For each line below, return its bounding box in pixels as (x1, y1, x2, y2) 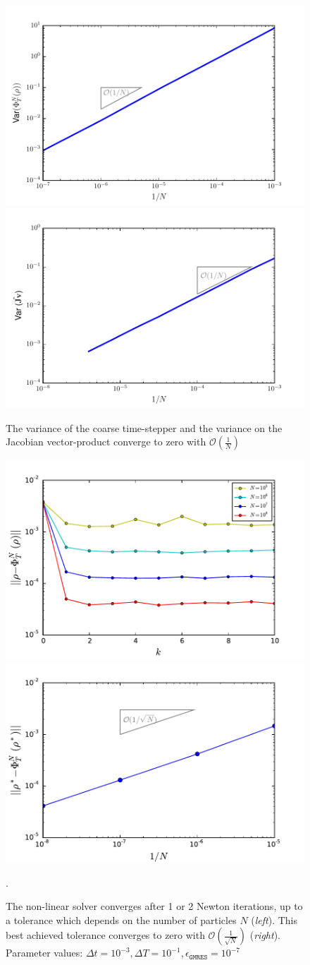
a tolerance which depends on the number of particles (6, 912, 237, 927)
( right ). (249, 928, 280, 942)
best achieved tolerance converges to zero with (6, 928, 205, 942)
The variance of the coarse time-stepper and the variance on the (6, 420, 283, 435)
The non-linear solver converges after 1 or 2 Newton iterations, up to (6, 899, 303, 913)
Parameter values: (6, 945, 83, 960)
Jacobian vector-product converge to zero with (6, 434, 206, 449)
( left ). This (251, 912, 298, 927)
